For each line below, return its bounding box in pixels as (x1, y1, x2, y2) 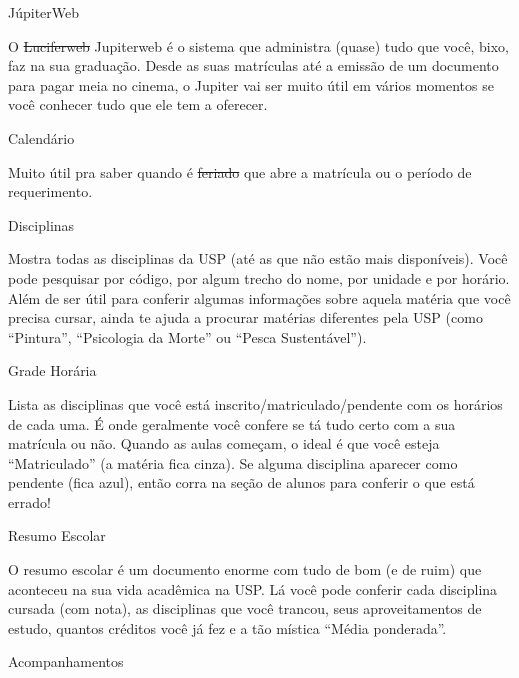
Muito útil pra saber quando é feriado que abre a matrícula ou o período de (8, 161, 472, 182)
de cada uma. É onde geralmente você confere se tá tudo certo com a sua (8, 413, 456, 434)
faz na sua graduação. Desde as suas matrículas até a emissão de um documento (8, 55, 499, 76)
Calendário (8, 127, 75, 148)
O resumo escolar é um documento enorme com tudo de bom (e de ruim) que (8, 559, 482, 580)
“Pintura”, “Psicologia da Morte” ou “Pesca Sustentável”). (8, 326, 367, 347)
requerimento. (8, 181, 93, 202)
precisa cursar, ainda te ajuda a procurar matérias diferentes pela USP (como (8, 307, 483, 328)
